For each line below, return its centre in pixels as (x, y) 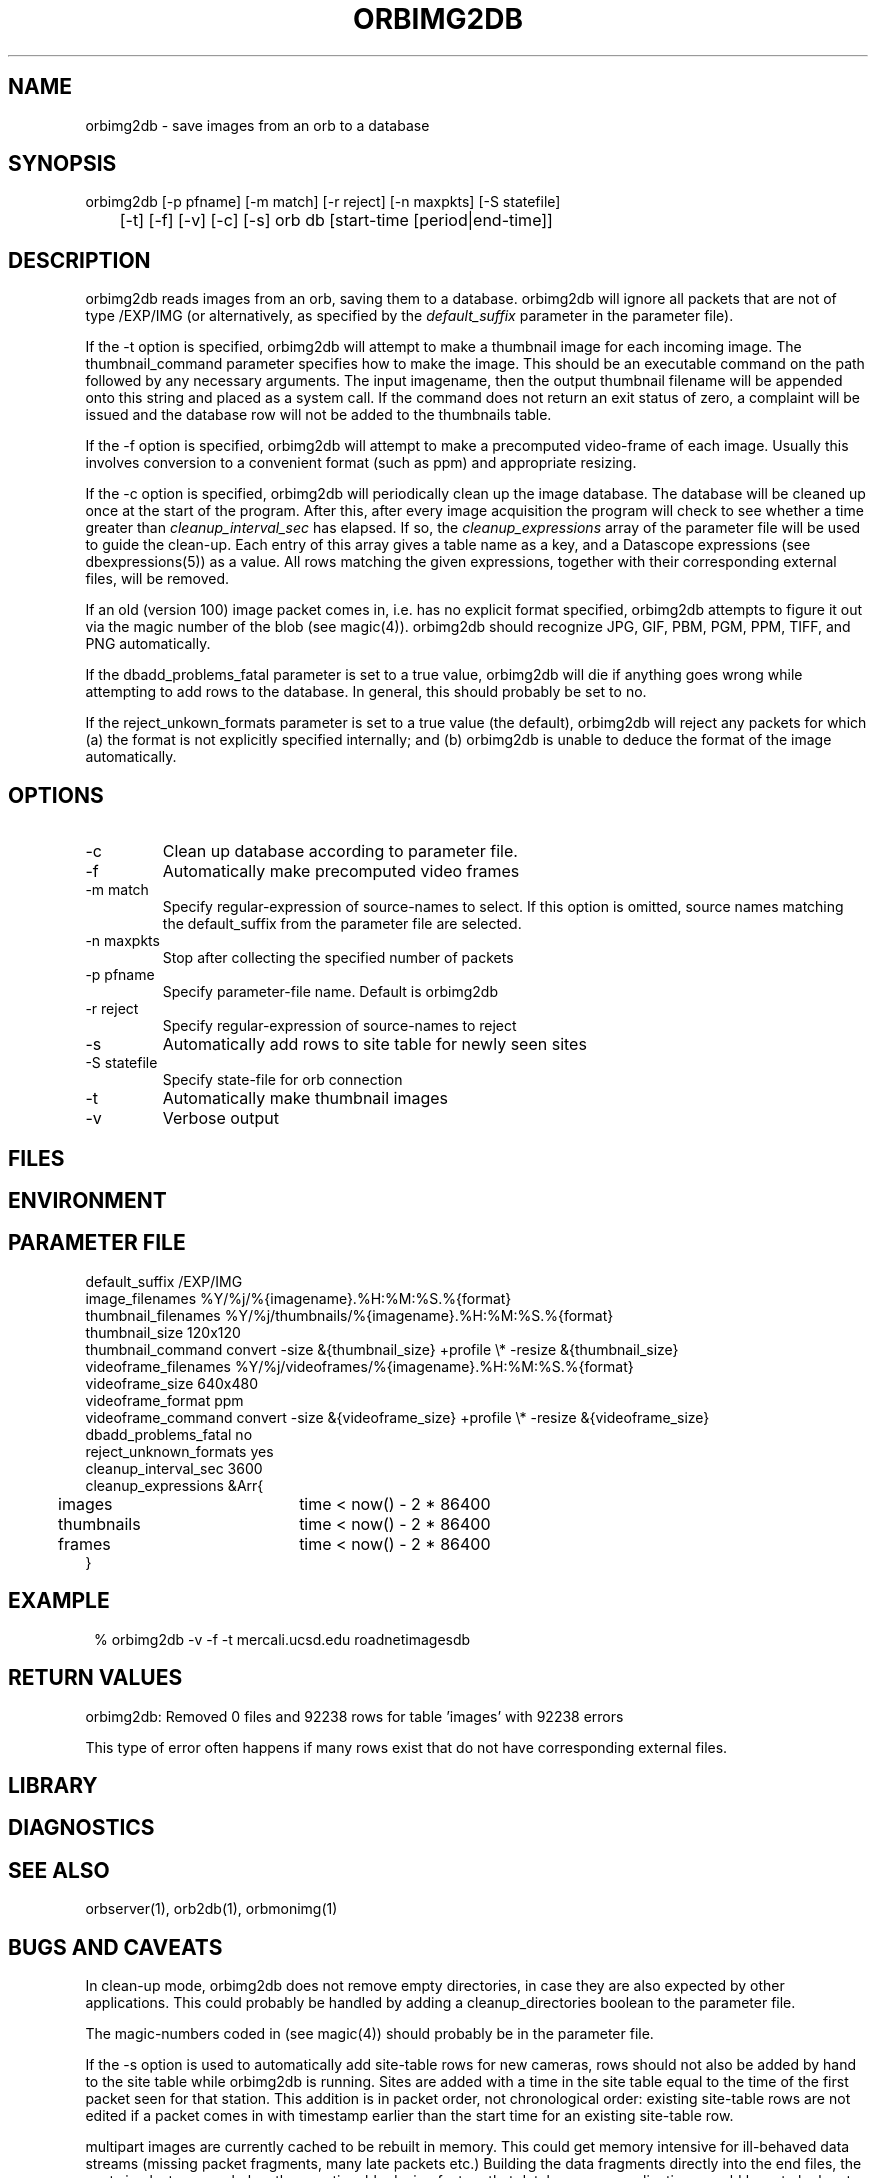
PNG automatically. (148, 644)
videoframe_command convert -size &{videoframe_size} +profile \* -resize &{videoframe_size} (397, 1417)
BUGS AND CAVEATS (115, 1947)
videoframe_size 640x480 (172, 1383)
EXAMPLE (59, 1601)
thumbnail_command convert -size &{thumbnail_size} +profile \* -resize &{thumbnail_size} (382, 1349)
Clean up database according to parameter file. (340, 851)
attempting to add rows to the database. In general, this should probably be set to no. (366, 692)
